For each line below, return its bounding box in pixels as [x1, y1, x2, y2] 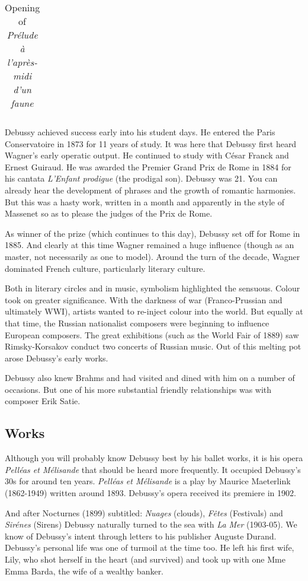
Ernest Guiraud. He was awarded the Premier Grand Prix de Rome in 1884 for [5, 160, 291, 173]
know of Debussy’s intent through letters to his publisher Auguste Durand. [5, 529, 277, 542]
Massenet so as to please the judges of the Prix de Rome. [5, 207, 213, 220]
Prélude [7, 28, 38, 42]
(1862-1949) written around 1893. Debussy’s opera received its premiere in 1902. [5, 487, 296, 499]
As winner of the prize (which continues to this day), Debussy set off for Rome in [5, 227, 300, 239]
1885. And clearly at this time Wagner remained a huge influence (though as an [5, 239, 294, 251]
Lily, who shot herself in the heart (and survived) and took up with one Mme [5, 553, 285, 566]
